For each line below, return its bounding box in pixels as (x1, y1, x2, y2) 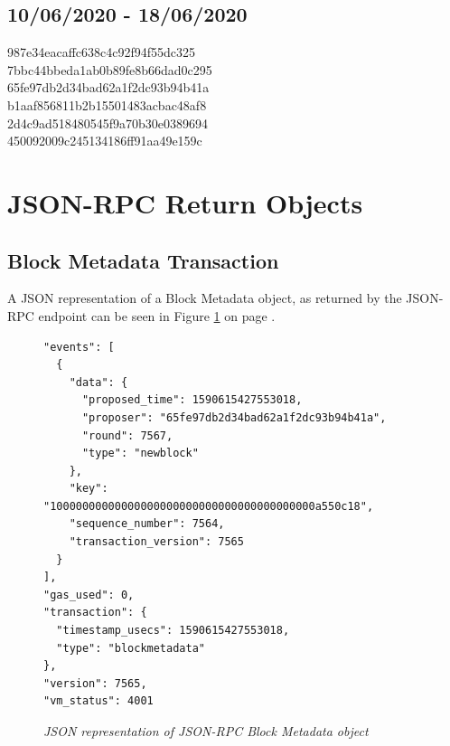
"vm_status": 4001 (43, 694, 154, 708)
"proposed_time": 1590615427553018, (81, 393, 303, 407)
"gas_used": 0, (43, 588, 135, 601)
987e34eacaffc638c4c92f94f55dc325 (7, 42, 196, 61)
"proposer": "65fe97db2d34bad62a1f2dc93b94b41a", (81, 411, 387, 424)
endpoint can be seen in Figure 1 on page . (38, 306, 276, 325)
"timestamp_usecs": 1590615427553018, (56, 624, 290, 637)
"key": (69, 482, 108, 496)
